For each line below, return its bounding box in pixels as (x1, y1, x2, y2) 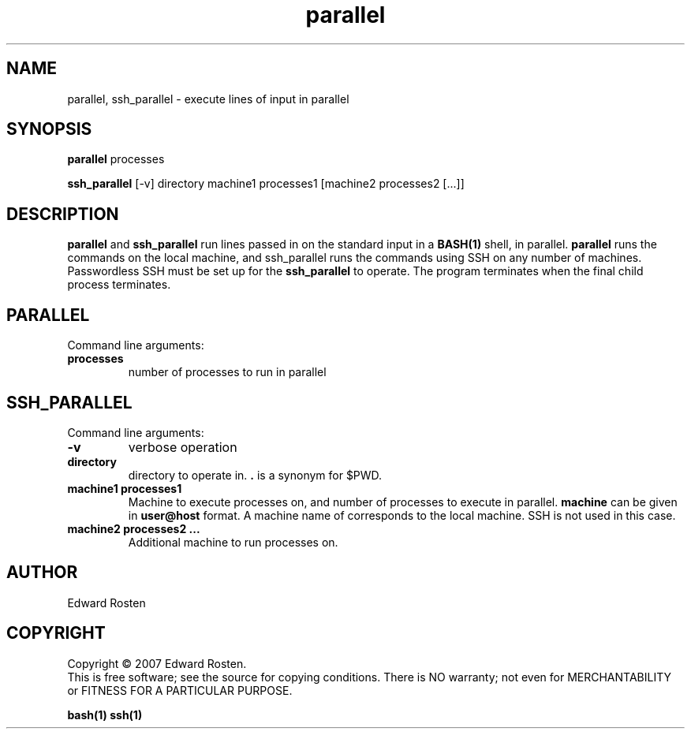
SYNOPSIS (6, 119, 92, 140)
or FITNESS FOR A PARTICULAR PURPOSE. (67, 683, 293, 697)
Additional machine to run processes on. (128, 535, 338, 549)
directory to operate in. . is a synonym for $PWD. (128, 468, 383, 482)
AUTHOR (6, 562, 78, 583)
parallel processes (67, 152, 165, 166)
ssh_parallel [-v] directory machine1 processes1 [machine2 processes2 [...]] (67, 177, 465, 191)
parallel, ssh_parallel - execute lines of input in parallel (67, 91, 349, 106)
